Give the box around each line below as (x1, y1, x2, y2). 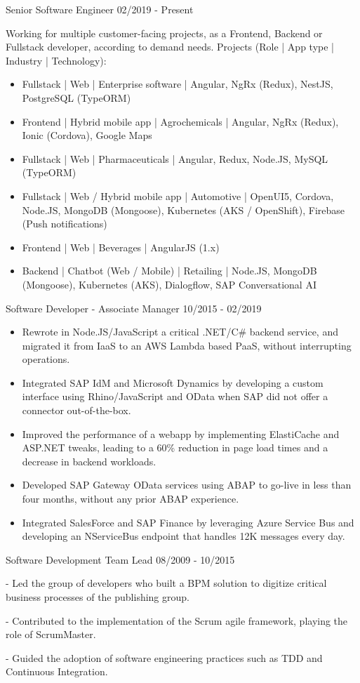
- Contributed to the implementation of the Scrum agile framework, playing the (6, 613, 348, 628)
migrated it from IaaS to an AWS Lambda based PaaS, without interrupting (22, 338, 352, 352)
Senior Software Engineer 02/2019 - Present (6, 2, 194, 16)
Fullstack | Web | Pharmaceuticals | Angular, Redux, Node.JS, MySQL (22, 151, 328, 166)
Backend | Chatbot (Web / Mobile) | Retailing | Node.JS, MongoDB (22, 263, 317, 278)
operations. (22, 352, 70, 366)
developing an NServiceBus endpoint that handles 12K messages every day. (22, 529, 345, 543)
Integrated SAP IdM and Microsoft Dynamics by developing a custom (22, 375, 324, 390)
